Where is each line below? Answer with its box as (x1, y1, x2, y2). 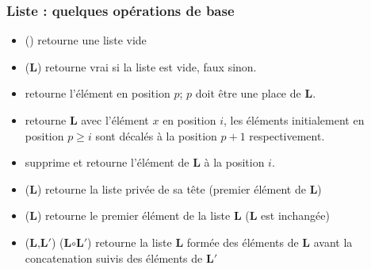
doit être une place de (195, 85, 301, 102)
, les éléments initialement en (224, 112, 365, 128)
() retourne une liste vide (25, 32, 147, 48)
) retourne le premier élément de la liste (36, 207, 231, 224)
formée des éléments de (186, 233, 299, 250)
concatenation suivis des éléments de (25, 249, 203, 266)
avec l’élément (81, 112, 149, 128)
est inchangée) (261, 207, 330, 224)
